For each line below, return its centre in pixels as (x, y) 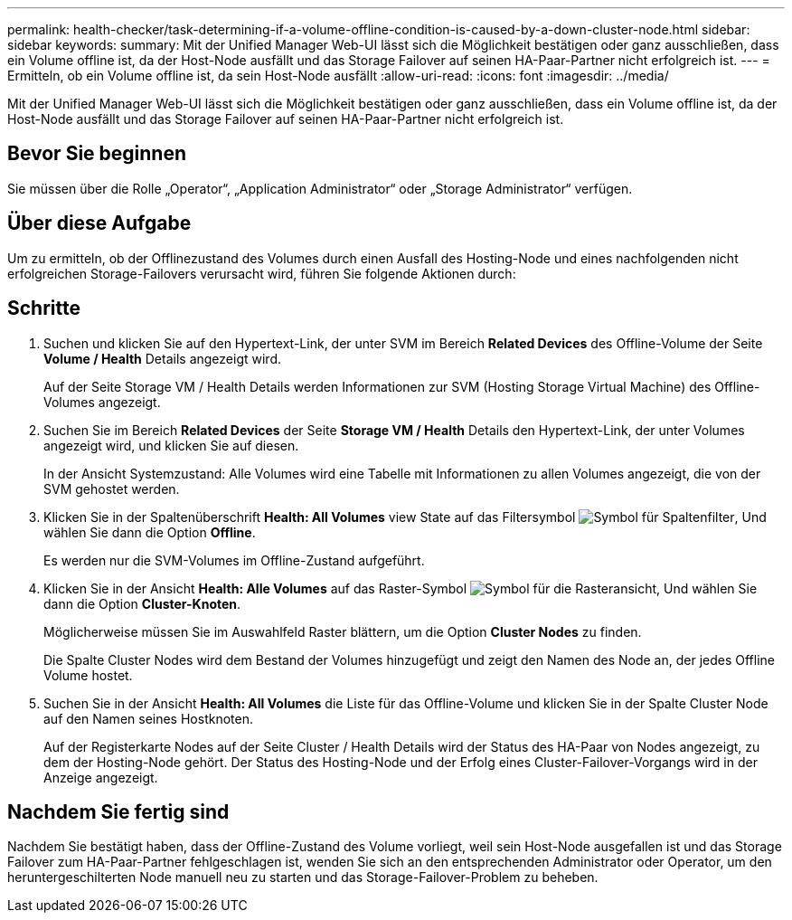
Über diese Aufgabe (99, 223)
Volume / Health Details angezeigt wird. (162, 358)
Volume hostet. (88, 675)
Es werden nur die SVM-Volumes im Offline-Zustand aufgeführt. (234, 560)
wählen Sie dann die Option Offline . (150, 532)
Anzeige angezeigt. (101, 777)
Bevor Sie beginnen (97, 154)
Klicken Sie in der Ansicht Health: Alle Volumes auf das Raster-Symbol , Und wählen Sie (401, 588)
